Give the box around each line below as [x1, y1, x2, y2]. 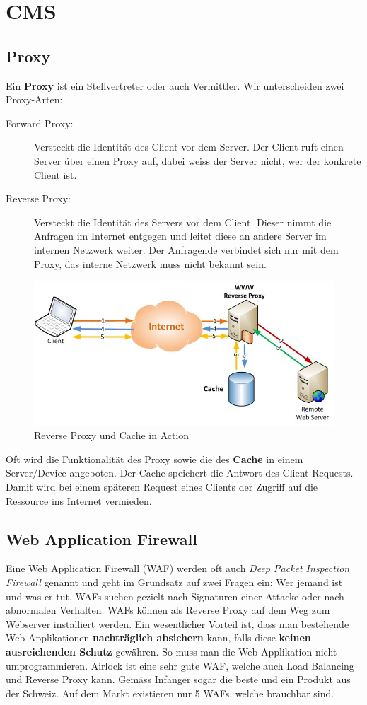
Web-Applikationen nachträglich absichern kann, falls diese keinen [6, 630, 311, 645]
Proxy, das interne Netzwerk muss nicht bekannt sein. [34, 256, 267, 271]
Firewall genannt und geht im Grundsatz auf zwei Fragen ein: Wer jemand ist [6, 574, 343, 589]
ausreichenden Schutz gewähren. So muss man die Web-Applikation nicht [6, 643, 337, 658]
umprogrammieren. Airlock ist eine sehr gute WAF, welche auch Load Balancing [6, 658, 354, 672]
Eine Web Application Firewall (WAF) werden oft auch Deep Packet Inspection [6, 561, 350, 576]
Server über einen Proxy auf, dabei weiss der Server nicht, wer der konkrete [34, 153, 361, 168]
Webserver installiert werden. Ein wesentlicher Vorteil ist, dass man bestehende [6, 616, 349, 631]
